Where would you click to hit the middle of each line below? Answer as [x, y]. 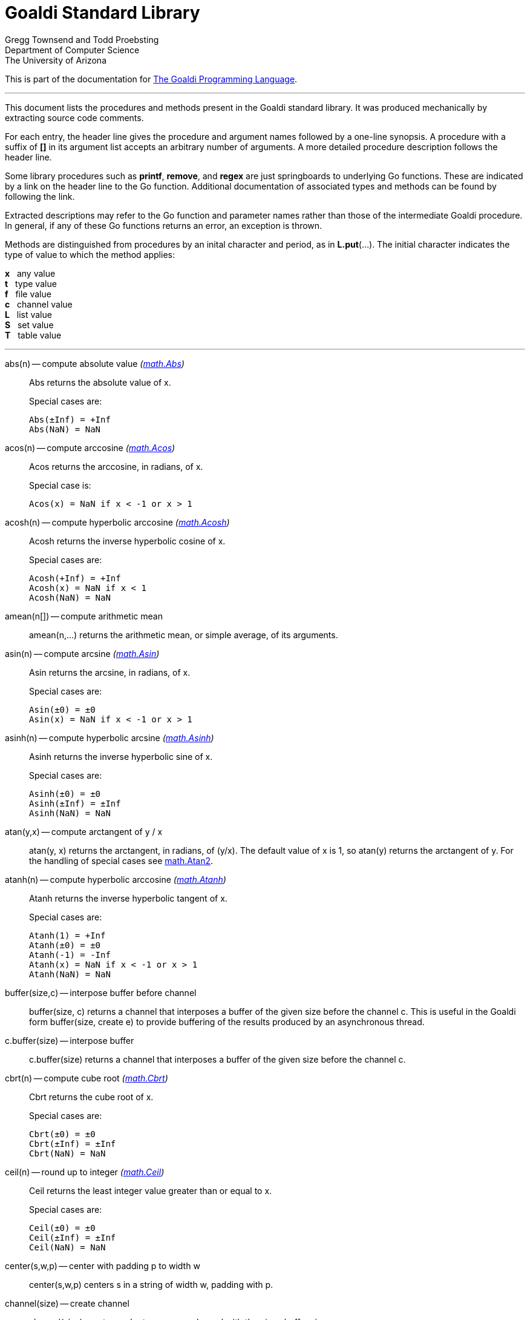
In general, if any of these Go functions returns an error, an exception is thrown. [164, 225]
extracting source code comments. [74, 117]
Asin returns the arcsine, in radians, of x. [110, 672]
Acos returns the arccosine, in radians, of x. [116, 466]
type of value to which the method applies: [90, 254]
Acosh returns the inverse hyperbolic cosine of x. [127, 541]
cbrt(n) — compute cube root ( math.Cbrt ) [87, 1078]
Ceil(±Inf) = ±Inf [73, 1237]
